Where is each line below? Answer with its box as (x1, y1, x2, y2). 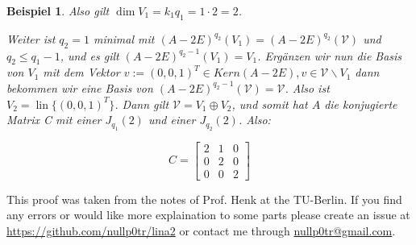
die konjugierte (324, 95, 397, 112)
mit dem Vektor (43, 64, 120, 81)
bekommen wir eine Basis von (6, 79, 153, 96)
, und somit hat (231, 95, 308, 112)
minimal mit (93, 30, 155, 47)
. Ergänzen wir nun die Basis (257, 47, 402, 64)
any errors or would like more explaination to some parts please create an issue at (6, 206, 410, 223)
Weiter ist (6, 30, 56, 47)
